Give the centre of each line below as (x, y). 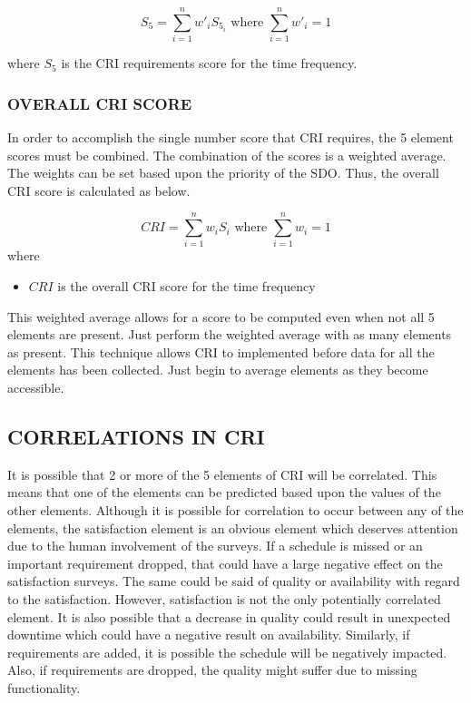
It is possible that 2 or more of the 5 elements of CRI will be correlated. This (222, 474)
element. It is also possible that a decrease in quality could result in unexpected (229, 616)
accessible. (36, 387)
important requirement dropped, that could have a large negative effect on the (225, 563)
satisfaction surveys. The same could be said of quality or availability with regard (234, 581)
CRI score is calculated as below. (99, 190)
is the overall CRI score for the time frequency (186, 286)
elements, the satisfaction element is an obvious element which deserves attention (233, 527)
